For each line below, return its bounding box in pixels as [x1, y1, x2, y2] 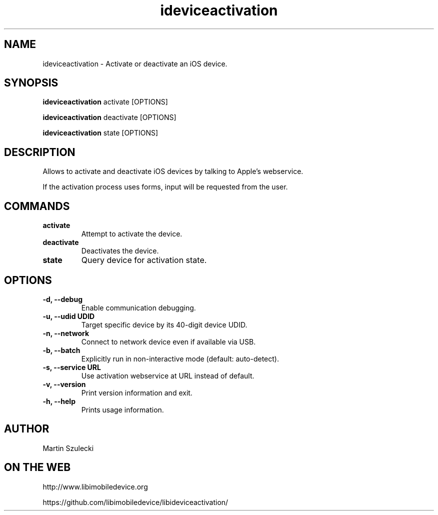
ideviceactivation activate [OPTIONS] [42, 97, 168, 106]
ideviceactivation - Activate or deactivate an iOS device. [42, 59, 227, 68]
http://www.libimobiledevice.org [42, 482, 148, 491]
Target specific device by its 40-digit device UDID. [81, 320, 247, 329]
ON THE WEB [4, 461, 71, 474]
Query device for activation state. [81, 255, 207, 265]
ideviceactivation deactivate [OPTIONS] [42, 113, 176, 122]
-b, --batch [42, 345, 80, 354]
